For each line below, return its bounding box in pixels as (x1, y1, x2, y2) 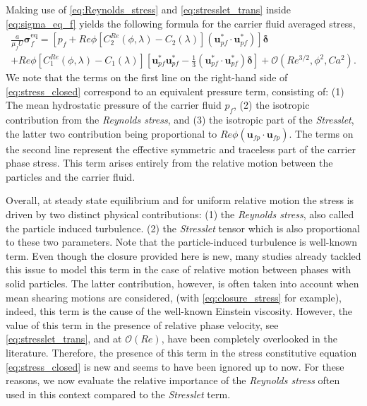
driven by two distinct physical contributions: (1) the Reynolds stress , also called (6, 206, 354, 221)
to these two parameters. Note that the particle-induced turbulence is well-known (6, 234, 358, 249)
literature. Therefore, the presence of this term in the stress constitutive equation (6, 345, 357, 359)
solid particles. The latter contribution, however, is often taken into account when (6, 275, 359, 290)
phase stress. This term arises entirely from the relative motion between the (6, 155, 333, 170)
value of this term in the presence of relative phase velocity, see (6, 317, 279, 332)
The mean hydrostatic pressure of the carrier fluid (6, 97, 222, 112)
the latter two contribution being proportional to (6, 126, 217, 141)
